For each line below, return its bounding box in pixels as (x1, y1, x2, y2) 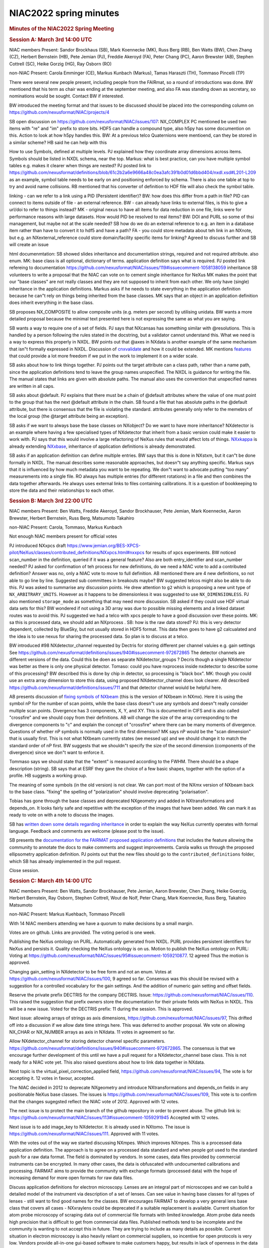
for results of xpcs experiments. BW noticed (145, 550, 236, 556)
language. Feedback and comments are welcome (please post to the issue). (9, 828, 165, 834)
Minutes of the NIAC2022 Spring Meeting (9, 25, 115, 32)
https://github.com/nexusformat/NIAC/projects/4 (9, 109, 110, 115)
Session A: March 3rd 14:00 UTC (9, 36, 92, 43)
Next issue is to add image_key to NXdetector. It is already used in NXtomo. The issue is (9, 1124, 190, 1130)
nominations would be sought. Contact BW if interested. (9, 93, 124, 99)
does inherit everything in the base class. (9, 300, 94, 306)
